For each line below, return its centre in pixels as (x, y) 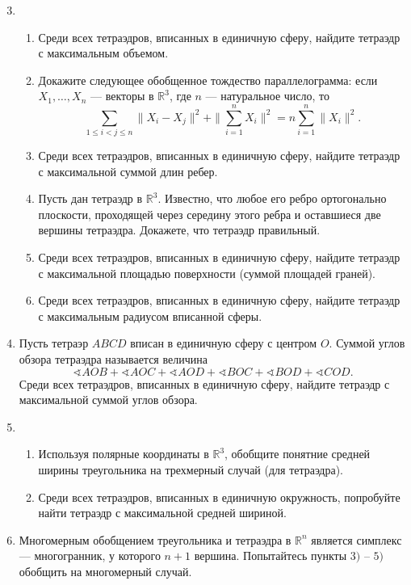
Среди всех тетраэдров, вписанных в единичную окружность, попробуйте (219, 497)
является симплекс (356, 539)
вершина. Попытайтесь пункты (271, 556)
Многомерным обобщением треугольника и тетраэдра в (155, 539)
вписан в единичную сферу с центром (224, 343)
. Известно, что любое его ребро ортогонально (272, 198)
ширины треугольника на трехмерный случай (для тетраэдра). (191, 469)
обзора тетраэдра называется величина (113, 359)
